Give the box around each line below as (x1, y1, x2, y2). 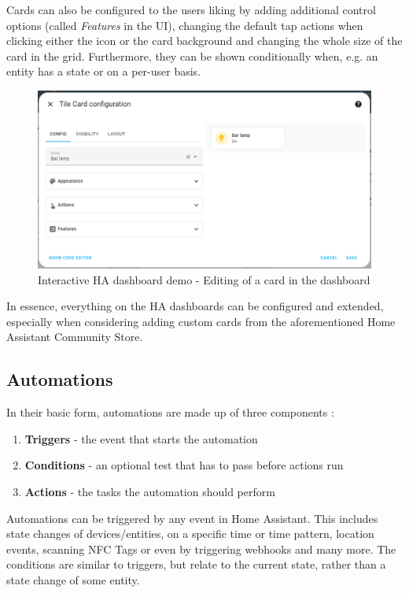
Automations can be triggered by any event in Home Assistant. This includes (6, 510, 378, 526)
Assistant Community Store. (6, 328, 143, 345)
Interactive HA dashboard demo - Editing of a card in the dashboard (38, 271, 370, 287)
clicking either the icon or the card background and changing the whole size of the (6, 32, 403, 49)
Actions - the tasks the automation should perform (24, 484, 275, 499)
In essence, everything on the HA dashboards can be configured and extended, (6, 298, 384, 314)
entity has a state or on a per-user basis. (6, 63, 201, 80)
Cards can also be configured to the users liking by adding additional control (6, 2, 376, 17)
